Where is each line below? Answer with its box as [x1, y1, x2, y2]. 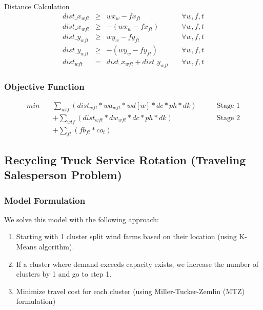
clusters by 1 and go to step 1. [16, 268, 112, 279]
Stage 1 [216, 102, 240, 110]
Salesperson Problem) [4, 167, 122, 183]
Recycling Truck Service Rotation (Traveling [4, 151, 246, 167]
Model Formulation [4, 193, 86, 206]
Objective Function [4, 80, 85, 92]
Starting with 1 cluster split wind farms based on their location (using [16, 231, 237, 242]
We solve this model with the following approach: [4, 214, 159, 224]
